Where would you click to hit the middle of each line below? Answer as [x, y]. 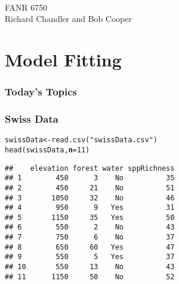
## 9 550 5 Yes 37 [90, 257]
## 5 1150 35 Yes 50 [90, 217]
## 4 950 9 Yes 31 [90, 208]
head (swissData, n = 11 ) [47, 150]
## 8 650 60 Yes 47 [90, 247]
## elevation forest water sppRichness [90, 168]
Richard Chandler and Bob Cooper [68, 19]
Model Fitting [63, 59]
